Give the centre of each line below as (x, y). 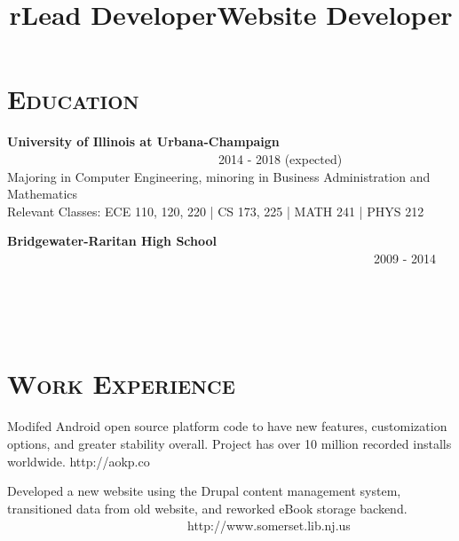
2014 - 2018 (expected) (280, 158)
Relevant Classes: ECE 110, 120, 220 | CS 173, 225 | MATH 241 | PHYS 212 (216, 211)
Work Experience (121, 384)
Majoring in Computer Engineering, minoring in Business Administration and (219, 176)
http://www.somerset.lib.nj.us (269, 525)
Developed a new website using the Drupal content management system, (204, 491)
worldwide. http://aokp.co (79, 461)
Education (73, 99)
